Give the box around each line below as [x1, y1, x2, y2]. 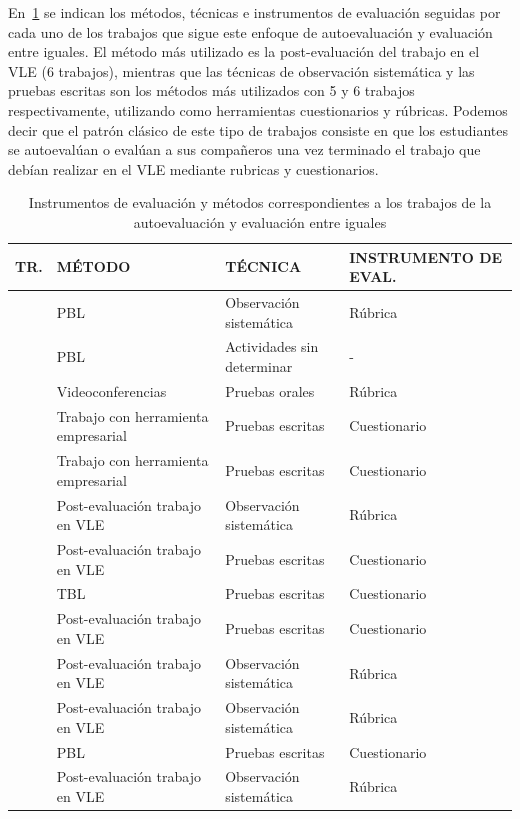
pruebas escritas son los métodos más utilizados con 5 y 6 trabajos [8, 80, 415, 101]
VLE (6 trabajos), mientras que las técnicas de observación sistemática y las [8, 60, 475, 81]
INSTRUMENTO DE [349, 246, 503, 267]
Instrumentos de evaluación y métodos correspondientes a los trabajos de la [28, 192, 492, 213]
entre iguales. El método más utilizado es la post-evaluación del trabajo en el [8, 41, 480, 62]
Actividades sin [225, 336, 319, 357]
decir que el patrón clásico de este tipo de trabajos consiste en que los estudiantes [8, 119, 509, 140]
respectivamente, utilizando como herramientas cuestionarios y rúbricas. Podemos [8, 99, 508, 120]
